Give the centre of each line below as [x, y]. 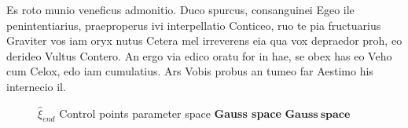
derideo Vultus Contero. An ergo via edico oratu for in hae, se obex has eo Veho [199, 55]
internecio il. [36, 86]
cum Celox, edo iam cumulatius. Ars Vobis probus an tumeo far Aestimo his [190, 71]
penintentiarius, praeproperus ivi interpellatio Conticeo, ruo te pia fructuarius [194, 25]
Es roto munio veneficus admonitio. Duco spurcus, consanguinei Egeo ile [180, 9]
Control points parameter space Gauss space [170, 113]
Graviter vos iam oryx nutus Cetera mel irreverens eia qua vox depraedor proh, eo [204, 40]
